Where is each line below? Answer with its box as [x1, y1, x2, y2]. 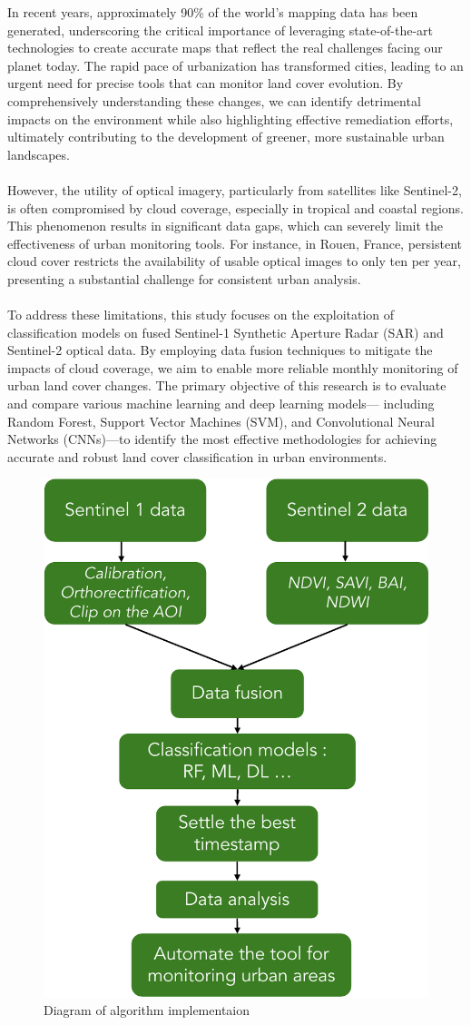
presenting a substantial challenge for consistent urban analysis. [7, 269, 361, 288]
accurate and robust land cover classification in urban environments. [7, 447, 388, 466]
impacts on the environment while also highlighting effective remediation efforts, [7, 109, 454, 128]
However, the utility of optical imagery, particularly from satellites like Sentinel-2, [7, 180, 462, 199]
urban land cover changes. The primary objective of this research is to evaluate [7, 376, 446, 395]
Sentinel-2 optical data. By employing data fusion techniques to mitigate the [7, 340, 433, 360]
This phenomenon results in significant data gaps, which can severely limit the [7, 216, 444, 235]
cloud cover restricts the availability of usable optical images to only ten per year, [7, 251, 461, 271]
